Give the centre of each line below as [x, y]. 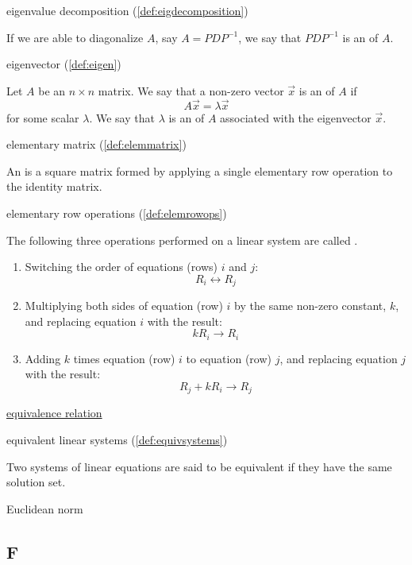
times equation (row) [124, 358]
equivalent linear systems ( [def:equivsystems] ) [117, 440]
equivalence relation [54, 413]
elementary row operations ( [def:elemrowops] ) [117, 213]
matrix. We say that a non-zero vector [191, 90]
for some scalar [43, 117]
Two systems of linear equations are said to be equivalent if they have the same [199, 466]
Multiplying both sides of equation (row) [124, 306]
